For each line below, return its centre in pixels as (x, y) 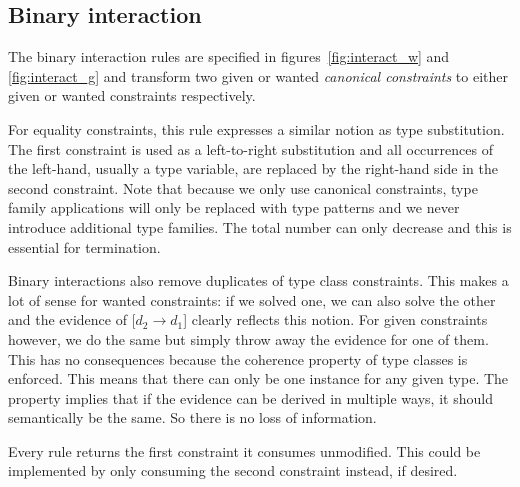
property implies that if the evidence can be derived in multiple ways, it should (250, 397)
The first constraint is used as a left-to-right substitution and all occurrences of (250, 148)
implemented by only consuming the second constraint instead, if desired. (233, 470)
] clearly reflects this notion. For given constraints (335, 319)
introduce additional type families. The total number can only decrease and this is (260, 226)
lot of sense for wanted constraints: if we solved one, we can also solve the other (252, 299)
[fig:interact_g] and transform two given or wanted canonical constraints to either (258, 75)
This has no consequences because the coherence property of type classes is (238, 358)
